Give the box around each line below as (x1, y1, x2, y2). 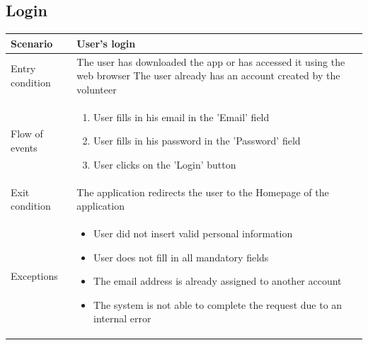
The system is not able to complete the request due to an (93, 297, 343, 312)
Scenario (11, 35, 53, 50)
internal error (93, 311, 151, 326)
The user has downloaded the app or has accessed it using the (76, 54, 345, 69)
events (11, 140, 38, 154)
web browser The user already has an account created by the (76, 68, 340, 83)
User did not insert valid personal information (93, 226, 293, 241)
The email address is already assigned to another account (93, 273, 342, 288)
